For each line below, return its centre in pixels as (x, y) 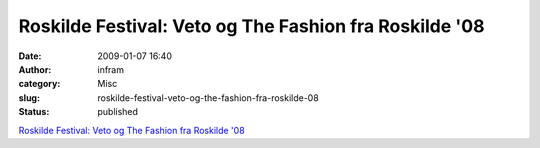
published (118, 112)
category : (39, 84)
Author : (35, 69)
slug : (29, 97)
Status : (34, 112)
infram (111, 69)
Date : (30, 56)
